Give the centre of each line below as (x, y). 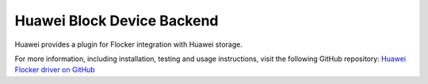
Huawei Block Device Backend (117, 21)
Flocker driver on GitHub (55, 70)
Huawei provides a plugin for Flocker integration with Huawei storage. (129, 44)
